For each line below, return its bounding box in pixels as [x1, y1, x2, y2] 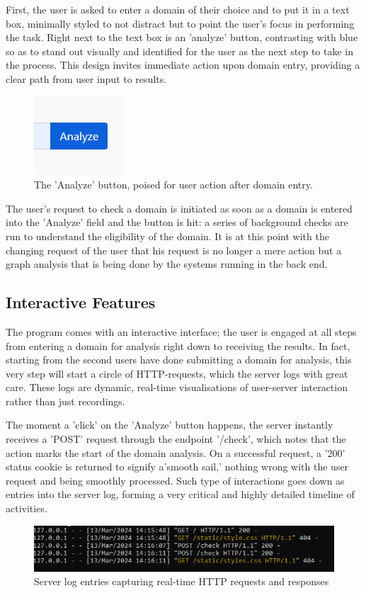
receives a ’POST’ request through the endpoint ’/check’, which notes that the [6, 431, 346, 446]
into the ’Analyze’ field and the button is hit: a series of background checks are [6, 215, 348, 230]
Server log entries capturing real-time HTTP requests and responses [34, 574, 329, 589]
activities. [6, 501, 47, 516]
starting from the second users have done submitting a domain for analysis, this [6, 352, 352, 367]
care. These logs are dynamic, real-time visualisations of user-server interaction [6, 380, 348, 395]
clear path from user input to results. [6, 71, 167, 86]
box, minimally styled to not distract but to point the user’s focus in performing [6, 16, 355, 30]
